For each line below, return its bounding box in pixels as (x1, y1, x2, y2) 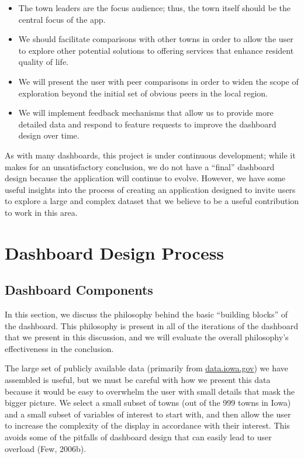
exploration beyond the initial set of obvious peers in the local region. (18, 87, 268, 99)
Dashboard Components (5, 281, 153, 299)
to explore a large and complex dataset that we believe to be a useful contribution (5, 195, 299, 207)
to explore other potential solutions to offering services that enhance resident (18, 44, 294, 56)
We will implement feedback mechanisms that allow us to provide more (18, 106, 274, 119)
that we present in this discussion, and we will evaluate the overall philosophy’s (5, 331, 289, 343)
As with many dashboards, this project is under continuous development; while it (5, 149, 296, 161)
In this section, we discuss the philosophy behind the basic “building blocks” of (5, 308, 288, 320)
